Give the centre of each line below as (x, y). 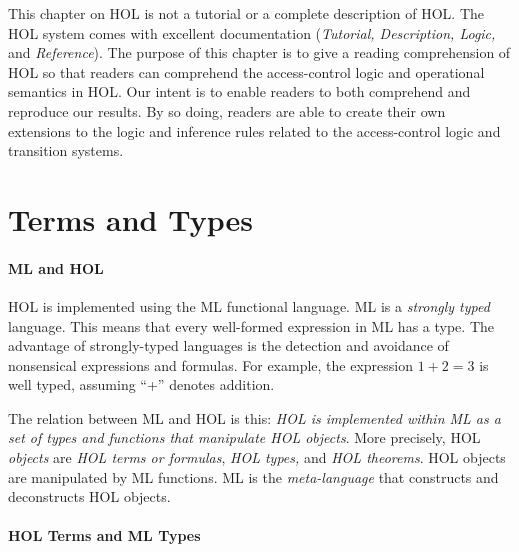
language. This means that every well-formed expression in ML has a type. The (251, 325)
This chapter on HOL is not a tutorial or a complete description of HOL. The (246, 13)
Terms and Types (130, 218)
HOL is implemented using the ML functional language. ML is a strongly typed (249, 305)
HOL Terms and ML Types (104, 535)
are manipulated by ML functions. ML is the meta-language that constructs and (253, 476)
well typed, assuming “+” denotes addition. (141, 384)
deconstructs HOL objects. (89, 496)
